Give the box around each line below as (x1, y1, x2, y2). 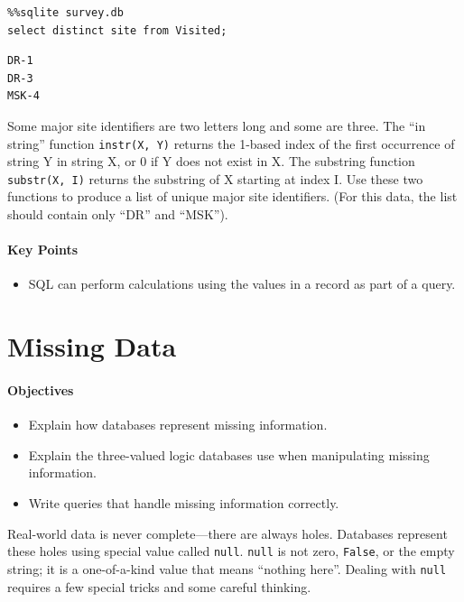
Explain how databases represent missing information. (28, 415, 328, 434)
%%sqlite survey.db (7, 6, 124, 19)
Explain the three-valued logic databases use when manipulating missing (28, 445, 430, 464)
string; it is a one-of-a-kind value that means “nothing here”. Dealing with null (7, 559, 447, 578)
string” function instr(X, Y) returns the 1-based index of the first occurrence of (7, 134, 455, 153)
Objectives (7, 381, 74, 400)
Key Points (7, 240, 79, 259)
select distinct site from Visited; (7, 23, 227, 37)
